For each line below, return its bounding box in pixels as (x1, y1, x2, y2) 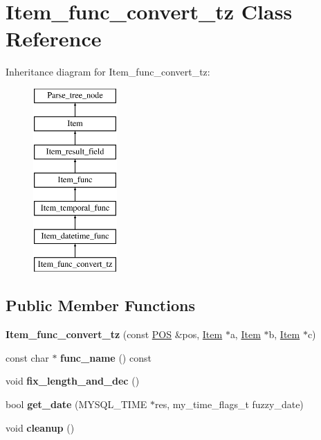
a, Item (230, 327, 261, 342)
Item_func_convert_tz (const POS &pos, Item (6, 327, 223, 342)
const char (6, 350, 49, 364)
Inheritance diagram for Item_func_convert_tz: (6, 64, 210, 79)
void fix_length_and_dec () (6, 373, 140, 388)
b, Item (268, 327, 300, 342)
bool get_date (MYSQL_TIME (6, 397, 147, 412)
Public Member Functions (6, 294, 195, 316)
